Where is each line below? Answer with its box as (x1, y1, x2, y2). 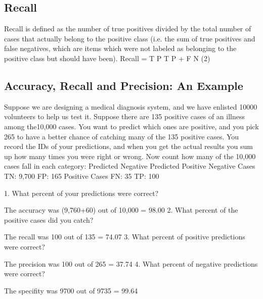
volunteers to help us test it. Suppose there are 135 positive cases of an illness (4, 111, 245, 122)
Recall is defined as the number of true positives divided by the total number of (4, 23, 251, 34)
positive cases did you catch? (4, 214, 94, 225)
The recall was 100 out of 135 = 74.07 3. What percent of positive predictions (4, 231, 245, 242)
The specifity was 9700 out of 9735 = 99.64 (4, 285, 138, 295)
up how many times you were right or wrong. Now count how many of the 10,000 (4, 151, 256, 161)
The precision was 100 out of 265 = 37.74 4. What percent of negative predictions (4, 258, 258, 269)
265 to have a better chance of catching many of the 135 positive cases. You (4, 131, 239, 141)
